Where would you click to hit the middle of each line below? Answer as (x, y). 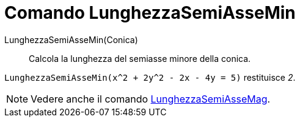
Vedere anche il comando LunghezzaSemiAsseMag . (151, 99)
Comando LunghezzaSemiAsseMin (150, 13)
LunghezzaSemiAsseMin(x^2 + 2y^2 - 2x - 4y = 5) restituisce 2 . (150, 77)
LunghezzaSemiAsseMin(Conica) (71, 39)
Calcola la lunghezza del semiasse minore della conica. (140, 58)
